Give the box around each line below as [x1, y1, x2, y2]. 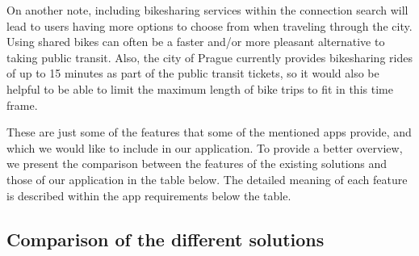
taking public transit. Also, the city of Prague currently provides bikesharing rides [6, 48, 413, 65]
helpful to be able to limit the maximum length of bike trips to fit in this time [6, 80, 393, 97]
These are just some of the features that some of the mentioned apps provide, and [6, 124, 412, 141]
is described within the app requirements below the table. [6, 187, 291, 204]
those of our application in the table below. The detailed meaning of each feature [6, 170, 408, 187]
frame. [6, 96, 38, 113]
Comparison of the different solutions [6, 226, 325, 251]
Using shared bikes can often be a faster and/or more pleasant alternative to [6, 33, 385, 50]
